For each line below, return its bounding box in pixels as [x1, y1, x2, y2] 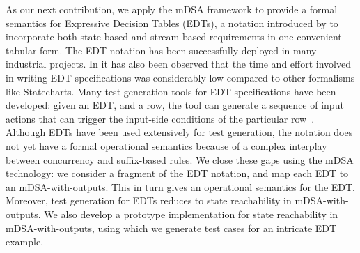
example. [6, 234, 44, 249]
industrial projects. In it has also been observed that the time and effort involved [6, 56, 352, 71]
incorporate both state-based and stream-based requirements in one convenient [6, 29, 342, 44]
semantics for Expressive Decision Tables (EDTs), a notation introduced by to [6, 15, 338, 30]
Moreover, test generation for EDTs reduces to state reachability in [6, 193, 292, 208]
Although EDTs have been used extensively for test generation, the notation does [6, 125, 353, 139]
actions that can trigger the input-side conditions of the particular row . [6, 111, 315, 125]
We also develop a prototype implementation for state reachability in [44, 206, 338, 221]
